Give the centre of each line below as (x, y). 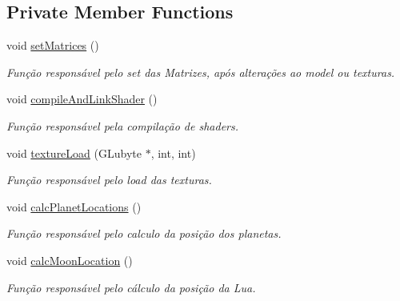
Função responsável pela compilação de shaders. (123, 125)
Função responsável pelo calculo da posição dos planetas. (144, 233)
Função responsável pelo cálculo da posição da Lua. (131, 287)
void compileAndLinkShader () (82, 99)
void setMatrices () (53, 45)
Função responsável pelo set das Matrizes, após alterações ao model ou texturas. (201, 72)
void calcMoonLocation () (70, 260)
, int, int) (173, 153)
